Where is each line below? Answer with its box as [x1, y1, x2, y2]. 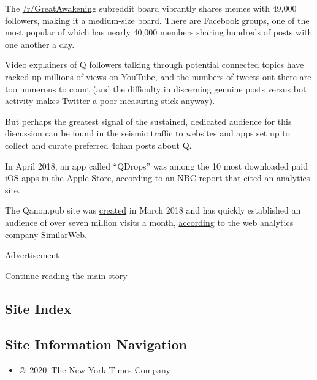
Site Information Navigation [5, 335, 187, 354]
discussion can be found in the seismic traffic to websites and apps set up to [5, 127, 290, 140]
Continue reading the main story [5, 269, 128, 281]
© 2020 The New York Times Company [19, 363, 170, 376]
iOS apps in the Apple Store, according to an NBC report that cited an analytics [5, 171, 310, 184]
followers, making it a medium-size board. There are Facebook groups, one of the [5, 13, 310, 26]
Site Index [5, 299, 72, 318]
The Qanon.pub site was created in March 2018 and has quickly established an [5, 204, 301, 217]
